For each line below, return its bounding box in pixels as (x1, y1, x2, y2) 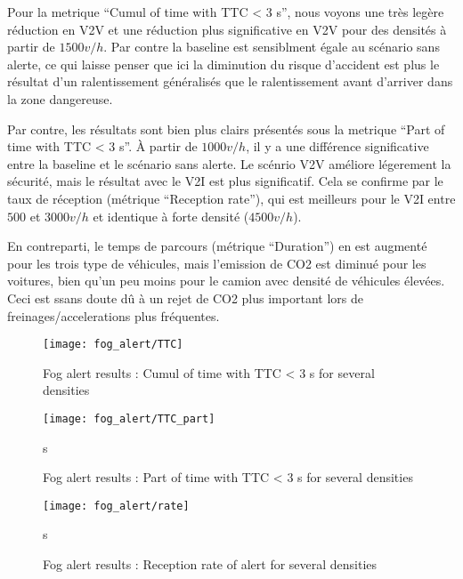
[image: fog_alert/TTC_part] (43, 412, 215, 425)
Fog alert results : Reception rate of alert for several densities (43, 555, 378, 574)
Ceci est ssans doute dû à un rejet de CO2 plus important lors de (7, 288, 363, 307)
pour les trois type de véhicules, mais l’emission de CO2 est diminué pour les (7, 253, 426, 272)
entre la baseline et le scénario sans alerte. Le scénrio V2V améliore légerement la (7, 154, 451, 173)
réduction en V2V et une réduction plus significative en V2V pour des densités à (7, 20, 447, 38)
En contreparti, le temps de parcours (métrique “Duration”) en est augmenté (7, 237, 427, 255)
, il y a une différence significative (246, 137, 429, 156)
